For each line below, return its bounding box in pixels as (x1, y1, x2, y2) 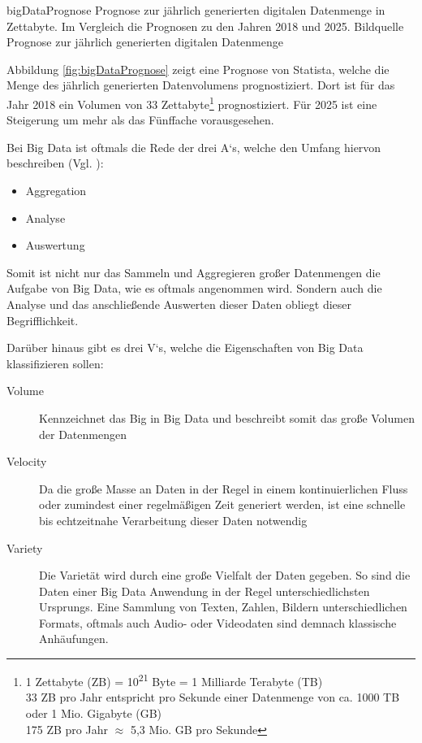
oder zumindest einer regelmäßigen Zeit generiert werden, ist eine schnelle (39, 496, 406, 513)
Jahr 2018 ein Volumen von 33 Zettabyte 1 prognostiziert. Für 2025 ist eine (6, 93, 377, 112)
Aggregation (25, 182, 87, 198)
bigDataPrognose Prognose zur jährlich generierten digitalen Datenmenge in (6, 2, 385, 18)
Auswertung (25, 237, 85, 254)
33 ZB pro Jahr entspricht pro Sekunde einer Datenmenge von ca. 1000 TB (25, 689, 400, 706)
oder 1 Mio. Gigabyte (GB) (25, 704, 162, 721)
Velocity (6, 453, 47, 470)
